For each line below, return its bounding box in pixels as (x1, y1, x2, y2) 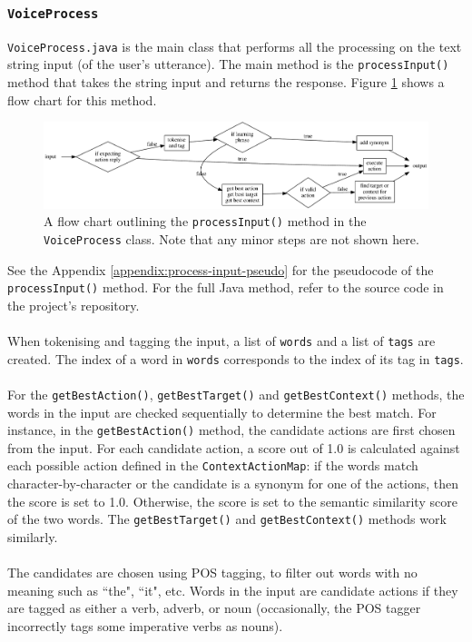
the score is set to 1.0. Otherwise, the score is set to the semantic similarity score (7, 491, 457, 510)
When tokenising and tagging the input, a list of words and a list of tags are (7, 331, 436, 350)
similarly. (7, 527, 58, 546)
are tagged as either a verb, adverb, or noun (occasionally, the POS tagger (7, 598, 421, 617)
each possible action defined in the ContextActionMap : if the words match (7, 456, 418, 475)
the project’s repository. (7, 295, 140, 314)
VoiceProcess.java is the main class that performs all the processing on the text (7, 36, 462, 55)
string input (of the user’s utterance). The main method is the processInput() (7, 54, 449, 74)
